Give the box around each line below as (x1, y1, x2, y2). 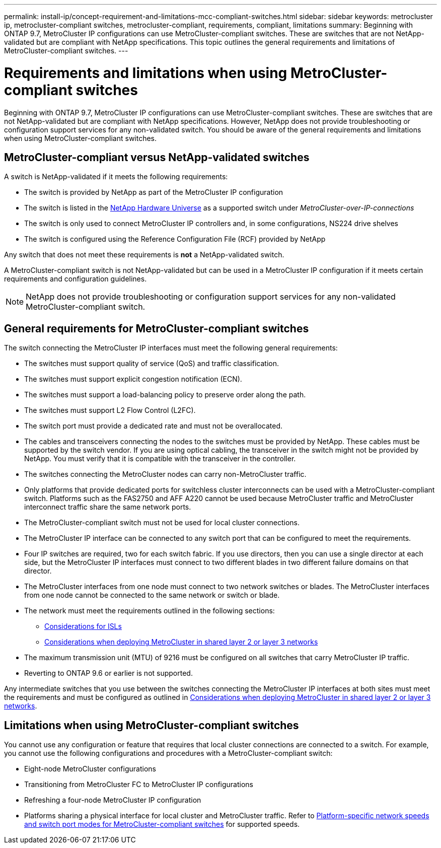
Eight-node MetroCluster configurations (24, 764, 156, 773)
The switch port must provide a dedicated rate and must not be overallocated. (24, 421, 283, 431)
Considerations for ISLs (44, 622, 122, 631)
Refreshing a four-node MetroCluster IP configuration (24, 796, 201, 805)
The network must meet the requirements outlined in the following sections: (24, 606, 275, 615)
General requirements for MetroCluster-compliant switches (4, 322, 309, 335)
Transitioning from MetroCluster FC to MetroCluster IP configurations (24, 780, 254, 789)
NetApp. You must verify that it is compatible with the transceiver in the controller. (24, 454, 296, 463)
